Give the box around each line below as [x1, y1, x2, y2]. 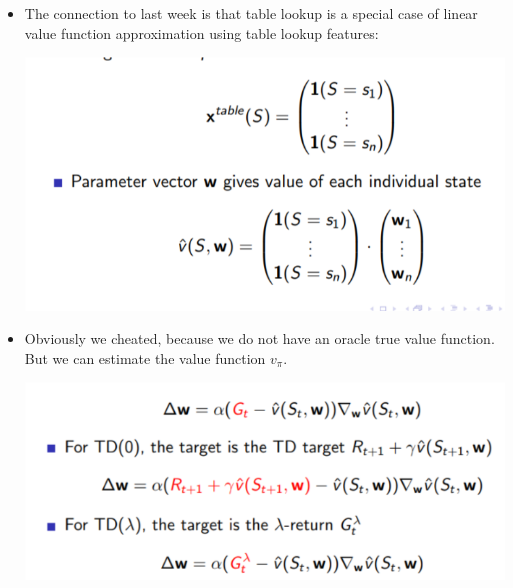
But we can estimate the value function [24, 347, 266, 368]
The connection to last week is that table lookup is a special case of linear [24, 3, 478, 23]
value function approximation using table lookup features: [24, 22, 379, 43]
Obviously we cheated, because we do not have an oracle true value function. [24, 328, 495, 349]
